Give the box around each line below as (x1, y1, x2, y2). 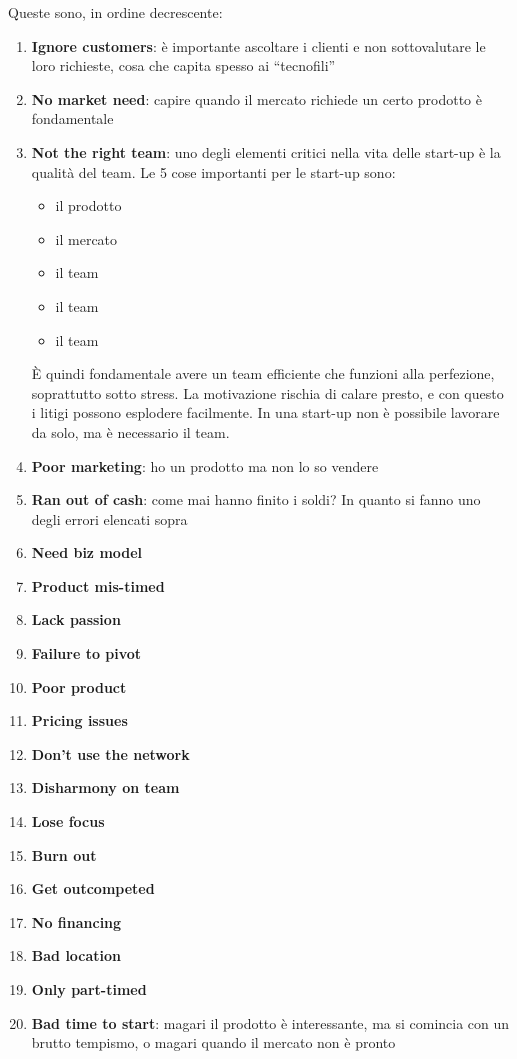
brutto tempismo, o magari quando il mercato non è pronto (31, 1032, 396, 1053)
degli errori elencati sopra (31, 508, 188, 529)
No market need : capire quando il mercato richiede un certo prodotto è (31, 88, 482, 109)
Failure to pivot (31, 643, 142, 664)
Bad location (31, 945, 122, 966)
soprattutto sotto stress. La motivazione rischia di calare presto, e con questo (31, 382, 504, 403)
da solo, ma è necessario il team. (31, 421, 230, 442)
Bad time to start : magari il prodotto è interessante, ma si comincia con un (31, 1012, 510, 1033)
